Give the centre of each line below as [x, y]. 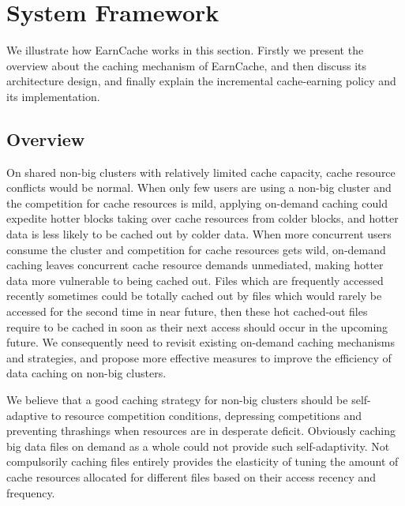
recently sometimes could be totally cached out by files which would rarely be [194, 296]
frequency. [31, 492]
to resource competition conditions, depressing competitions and [206, 415]
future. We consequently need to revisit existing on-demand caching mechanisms [201, 342]
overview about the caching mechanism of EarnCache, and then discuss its [187, 65]
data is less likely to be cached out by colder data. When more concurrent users [199, 234]
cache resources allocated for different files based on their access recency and [191, 476]
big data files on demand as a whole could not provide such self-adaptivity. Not [198, 446]
